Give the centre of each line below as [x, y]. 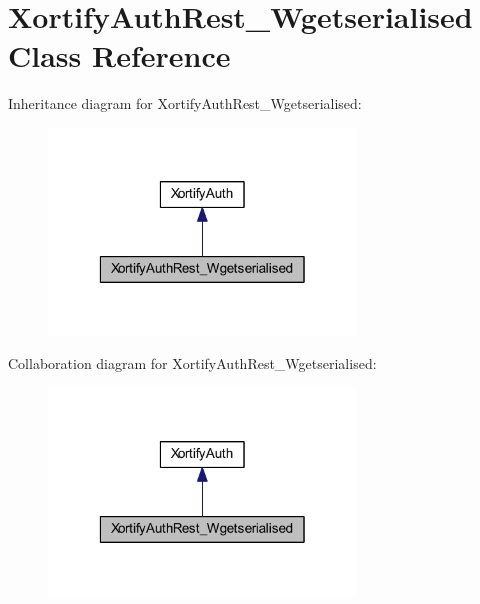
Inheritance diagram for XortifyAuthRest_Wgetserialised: [185, 103]
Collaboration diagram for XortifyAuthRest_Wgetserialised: [192, 363]
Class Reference [119, 55]
